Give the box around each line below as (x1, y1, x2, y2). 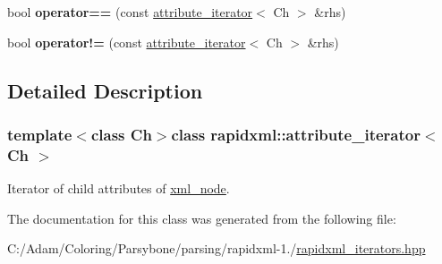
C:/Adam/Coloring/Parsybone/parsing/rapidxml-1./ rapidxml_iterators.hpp (7, 239, 426, 258)
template (7, 123, 72, 145)
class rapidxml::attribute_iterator (171, 123, 421, 145)
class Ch (90, 123, 152, 145)
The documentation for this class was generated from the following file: (7, 209, 396, 227)
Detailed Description (7, 76, 203, 104)
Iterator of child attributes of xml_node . (7, 179, 230, 198)
